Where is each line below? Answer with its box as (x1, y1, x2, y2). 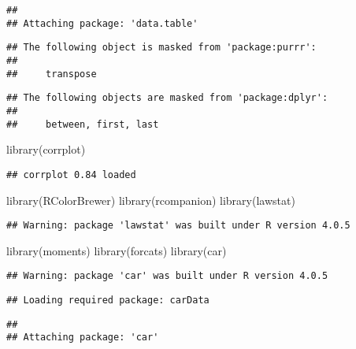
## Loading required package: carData (6, 295, 210, 306)
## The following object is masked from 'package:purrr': (6, 42, 317, 54)
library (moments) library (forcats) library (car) (6, 242, 227, 258)
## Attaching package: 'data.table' (6, 17, 198, 29)
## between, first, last (6, 118, 159, 130)
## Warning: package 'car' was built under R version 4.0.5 (6, 270, 328, 282)
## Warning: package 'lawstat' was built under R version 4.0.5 (6, 220, 350, 232)
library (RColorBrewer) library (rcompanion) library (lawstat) (6, 191, 295, 208)
